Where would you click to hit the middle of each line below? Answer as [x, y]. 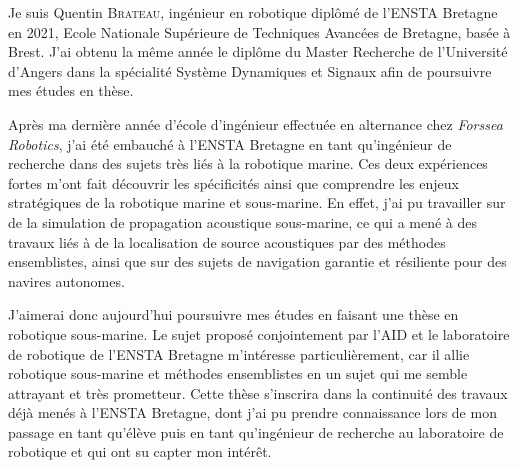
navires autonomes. [66, 280]
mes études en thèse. [71, 90]
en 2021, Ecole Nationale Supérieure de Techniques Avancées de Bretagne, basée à [259, 31]
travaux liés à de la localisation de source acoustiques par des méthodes [227, 241]
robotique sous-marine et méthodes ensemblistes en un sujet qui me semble [238, 373]
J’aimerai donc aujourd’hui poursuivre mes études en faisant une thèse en [233, 314]
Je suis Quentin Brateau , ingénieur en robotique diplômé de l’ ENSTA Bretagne [253, 12]
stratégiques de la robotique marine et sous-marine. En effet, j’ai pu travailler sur [257, 202]
